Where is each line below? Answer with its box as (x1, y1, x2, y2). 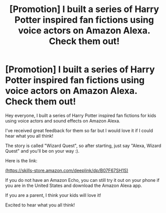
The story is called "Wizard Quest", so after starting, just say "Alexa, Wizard (5, 142, 161, 149)
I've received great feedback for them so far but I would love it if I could (5, 127, 153, 134)
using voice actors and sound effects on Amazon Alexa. (5, 118, 120, 124)
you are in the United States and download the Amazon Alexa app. (5, 182, 142, 188)
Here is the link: (5, 157, 38, 164)
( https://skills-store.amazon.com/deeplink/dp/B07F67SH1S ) (5, 167, 129, 173)
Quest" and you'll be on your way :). (5, 148, 80, 154)
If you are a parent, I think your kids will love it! (5, 192, 101, 198)
